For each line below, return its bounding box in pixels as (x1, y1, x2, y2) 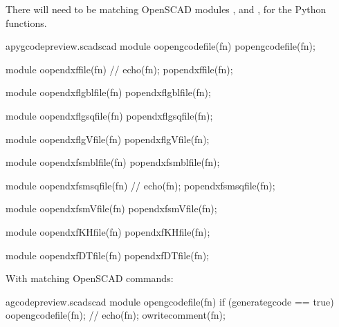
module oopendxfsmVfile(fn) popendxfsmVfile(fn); (6, 201, 217, 216)
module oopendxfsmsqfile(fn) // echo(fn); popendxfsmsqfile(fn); (6, 178, 275, 192)
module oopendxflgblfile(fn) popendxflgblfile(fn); (6, 85, 211, 100)
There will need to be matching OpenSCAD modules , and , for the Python (6, 2, 327, 16)
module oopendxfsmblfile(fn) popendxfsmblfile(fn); (6, 155, 220, 169)
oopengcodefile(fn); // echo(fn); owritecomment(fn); (6, 308, 226, 322)
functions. (6, 15, 47, 30)
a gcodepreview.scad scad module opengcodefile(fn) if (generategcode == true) (6, 294, 334, 308)
